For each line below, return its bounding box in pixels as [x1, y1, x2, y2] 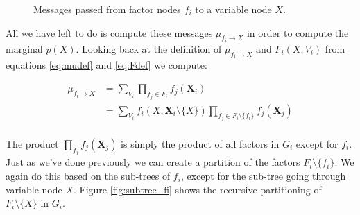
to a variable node [195, 2, 272, 16]
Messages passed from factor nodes [33, 2, 181, 16]
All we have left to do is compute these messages [6, 25, 213, 40]
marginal [6, 42, 43, 56]
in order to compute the [246, 25, 349, 40]
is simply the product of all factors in [121, 137, 280, 151]
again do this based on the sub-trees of [6, 169, 171, 183]
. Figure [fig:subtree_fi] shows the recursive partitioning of [73, 182, 322, 196]
